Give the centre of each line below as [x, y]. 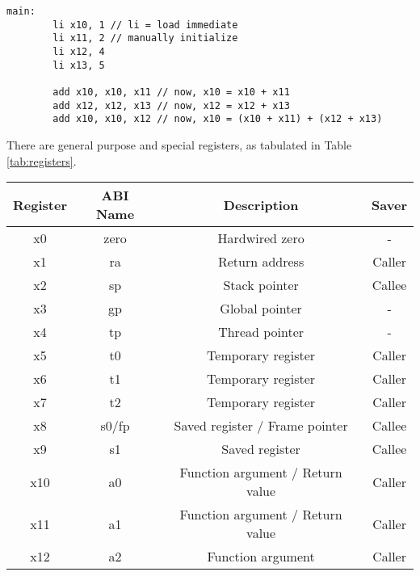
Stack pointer [261, 285]
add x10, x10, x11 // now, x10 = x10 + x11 [171, 92]
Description [261, 204]
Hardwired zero [261, 238]
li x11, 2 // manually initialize [145, 38]
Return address [261, 262]
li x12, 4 [79, 51]
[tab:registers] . [42, 160]
